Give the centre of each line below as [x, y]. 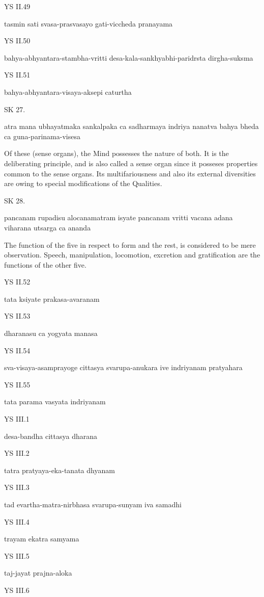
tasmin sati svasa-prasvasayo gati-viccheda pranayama [89, 23]
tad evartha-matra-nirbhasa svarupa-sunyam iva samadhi [93, 504]
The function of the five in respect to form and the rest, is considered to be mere [130, 244]
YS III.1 [17, 419]
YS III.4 [17, 521]
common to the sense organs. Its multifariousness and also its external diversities [130, 173]
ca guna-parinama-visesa [42, 136]
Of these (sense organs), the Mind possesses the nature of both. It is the [116, 153]
